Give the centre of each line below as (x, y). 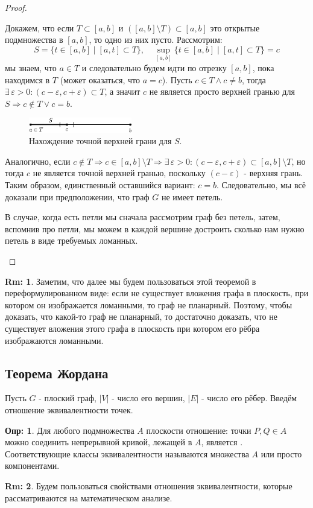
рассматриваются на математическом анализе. (89, 497)
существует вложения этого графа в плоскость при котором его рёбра (132, 328)
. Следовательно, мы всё (261, 185)
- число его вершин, (148, 398)
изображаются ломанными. (54, 340)
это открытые (235, 27)
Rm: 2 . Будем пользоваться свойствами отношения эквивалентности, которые (149, 485)
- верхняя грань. (273, 173)
